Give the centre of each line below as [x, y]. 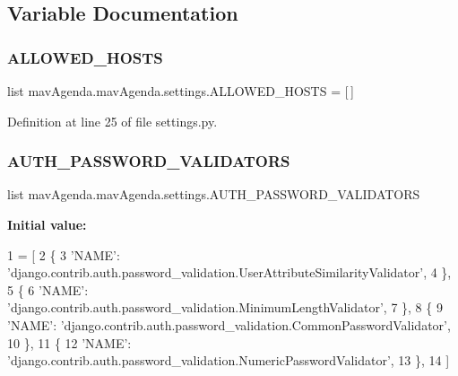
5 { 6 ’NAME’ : [48, 289]
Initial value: [47, 224]
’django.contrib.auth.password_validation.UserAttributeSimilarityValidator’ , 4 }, [229, 272]
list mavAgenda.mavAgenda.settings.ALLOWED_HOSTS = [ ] [181, 91]
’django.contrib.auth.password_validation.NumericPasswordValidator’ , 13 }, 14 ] [229, 360]
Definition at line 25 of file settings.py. [112, 121]
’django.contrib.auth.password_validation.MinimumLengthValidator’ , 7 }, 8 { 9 [225, 307]
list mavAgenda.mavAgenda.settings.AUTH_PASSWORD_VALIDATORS [214, 194]
